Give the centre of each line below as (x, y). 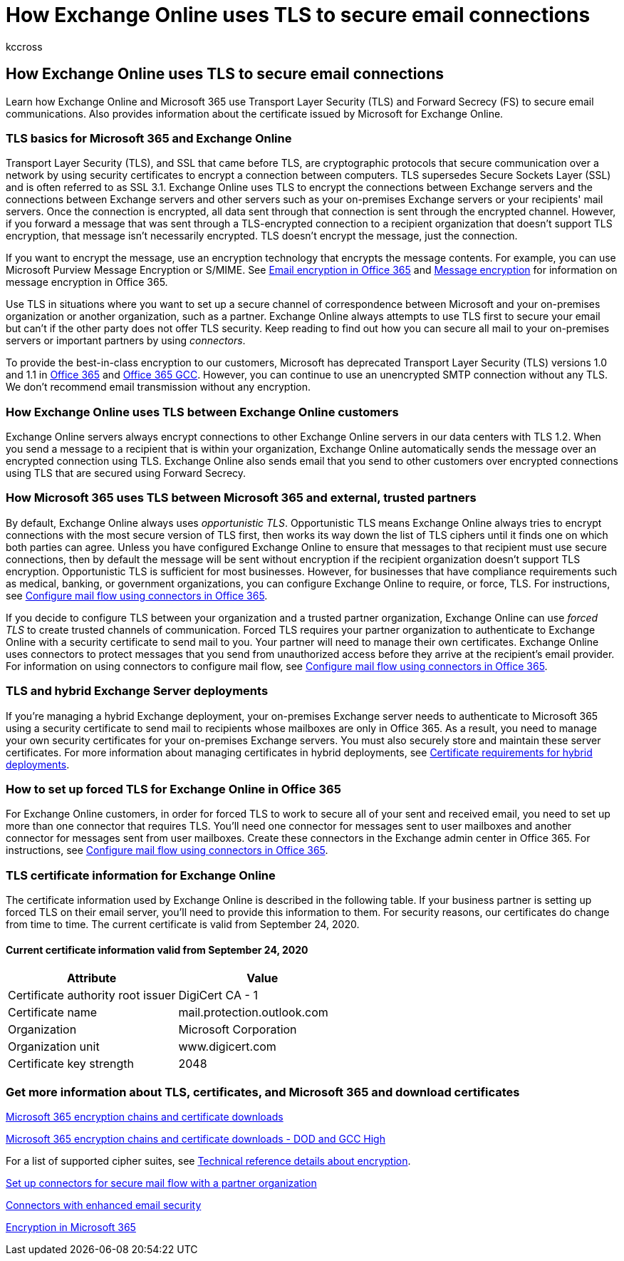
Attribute (92, 978)
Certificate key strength (71, 1064)
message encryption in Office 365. (87, 282)
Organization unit (54, 1047)
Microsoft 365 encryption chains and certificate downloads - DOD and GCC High (196, 1139)
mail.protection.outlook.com (253, 1013)
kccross (24, 46)
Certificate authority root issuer (92, 995)
